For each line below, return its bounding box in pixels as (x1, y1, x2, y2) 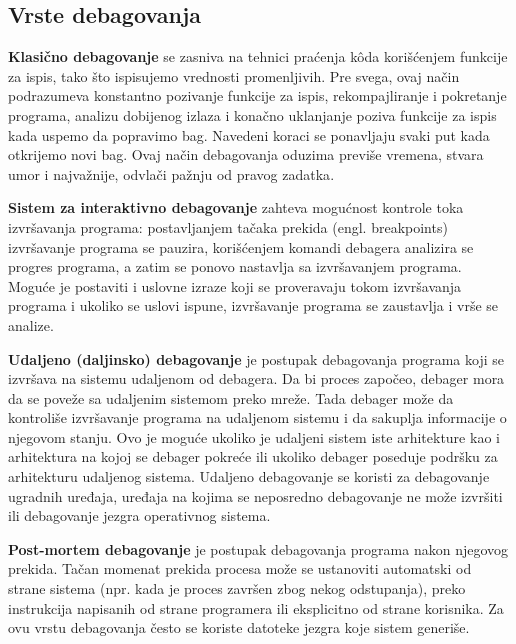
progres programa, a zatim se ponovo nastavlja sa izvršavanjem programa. (8, 256, 462, 277)
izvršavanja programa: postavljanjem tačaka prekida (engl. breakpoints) (8, 216, 448, 237)
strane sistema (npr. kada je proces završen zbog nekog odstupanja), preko (8, 578, 466, 599)
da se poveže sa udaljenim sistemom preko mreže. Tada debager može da (8, 387, 454, 408)
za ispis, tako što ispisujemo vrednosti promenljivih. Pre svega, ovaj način (8, 65, 460, 86)
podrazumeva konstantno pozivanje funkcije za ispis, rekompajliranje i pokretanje (8, 85, 507, 106)
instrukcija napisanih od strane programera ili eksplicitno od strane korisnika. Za (8, 597, 504, 618)
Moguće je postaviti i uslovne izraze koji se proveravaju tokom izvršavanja (8, 275, 462, 296)
